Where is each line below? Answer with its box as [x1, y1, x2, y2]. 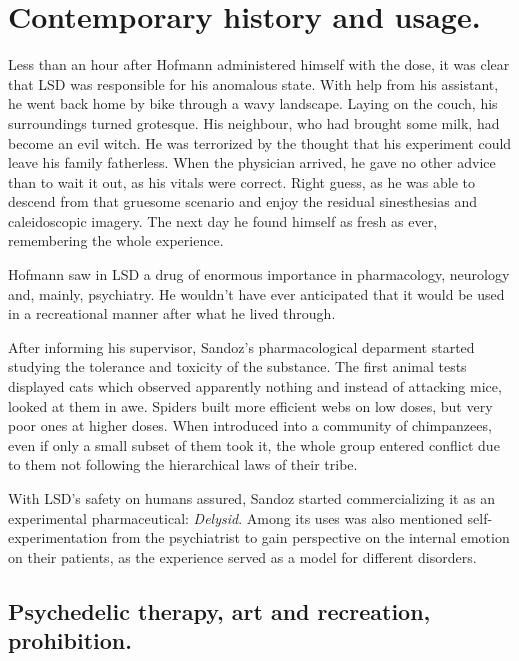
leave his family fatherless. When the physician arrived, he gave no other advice [8, 152, 496, 173]
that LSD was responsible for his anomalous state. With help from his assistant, [8, 73, 499, 94]
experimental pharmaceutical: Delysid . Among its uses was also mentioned [8, 507, 463, 528]
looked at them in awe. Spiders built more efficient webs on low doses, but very [8, 395, 493, 416]
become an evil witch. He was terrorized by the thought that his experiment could [8, 132, 512, 153]
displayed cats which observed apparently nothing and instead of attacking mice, [8, 376, 502, 397]
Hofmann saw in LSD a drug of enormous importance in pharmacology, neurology [8, 264, 510, 285]
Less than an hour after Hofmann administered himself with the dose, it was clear [8, 54, 510, 75]
